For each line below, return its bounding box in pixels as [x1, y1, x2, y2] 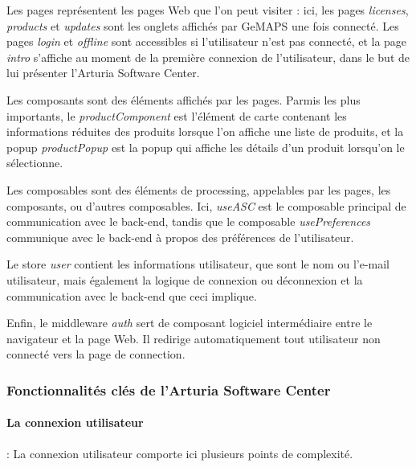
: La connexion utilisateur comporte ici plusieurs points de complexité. [6, 444, 353, 461]
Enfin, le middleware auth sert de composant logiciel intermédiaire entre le [6, 314, 373, 331]
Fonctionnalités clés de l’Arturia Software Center [6, 379, 331, 399]
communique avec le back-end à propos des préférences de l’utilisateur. [6, 228, 354, 245]
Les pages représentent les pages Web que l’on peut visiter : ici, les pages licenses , [6, 2, 409, 18]
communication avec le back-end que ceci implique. [6, 287, 257, 304]
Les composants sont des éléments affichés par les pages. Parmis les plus [6, 91, 361, 108]
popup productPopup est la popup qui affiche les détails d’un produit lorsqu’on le [6, 138, 405, 155]
